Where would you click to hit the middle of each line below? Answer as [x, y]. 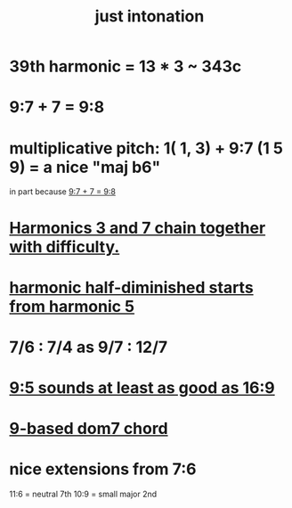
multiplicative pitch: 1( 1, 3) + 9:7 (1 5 [146, 148]
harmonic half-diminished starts [131, 287]
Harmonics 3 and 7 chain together [138, 228]
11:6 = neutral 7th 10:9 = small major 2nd [83, 494]
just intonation [150, 16]
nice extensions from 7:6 [103, 469]
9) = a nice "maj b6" [85, 167]
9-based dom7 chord [89, 429]
